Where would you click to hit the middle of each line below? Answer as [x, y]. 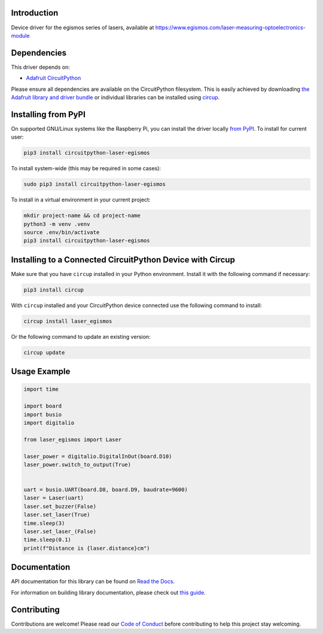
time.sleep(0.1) [48, 540]
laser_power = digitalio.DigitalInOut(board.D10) [98, 456]
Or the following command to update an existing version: [81, 336]
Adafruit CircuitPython [54, 78]
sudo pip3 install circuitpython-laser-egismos [95, 184]
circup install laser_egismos [68, 321]
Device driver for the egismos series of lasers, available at [83, 27]
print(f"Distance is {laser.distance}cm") [87, 548]
